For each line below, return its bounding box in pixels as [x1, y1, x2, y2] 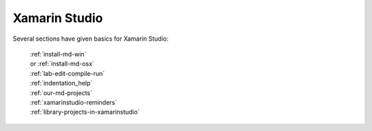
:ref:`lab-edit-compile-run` [30, 69, 105, 77]
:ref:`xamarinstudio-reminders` [30, 98, 117, 106]
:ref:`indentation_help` [30, 79, 93, 88]
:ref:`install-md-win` [30, 50, 87, 58]
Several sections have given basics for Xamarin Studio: [12, 34, 169, 43]
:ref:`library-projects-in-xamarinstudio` [30, 108, 141, 117]
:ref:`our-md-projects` [30, 88, 92, 97]
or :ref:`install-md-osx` [30, 59, 94, 68]
